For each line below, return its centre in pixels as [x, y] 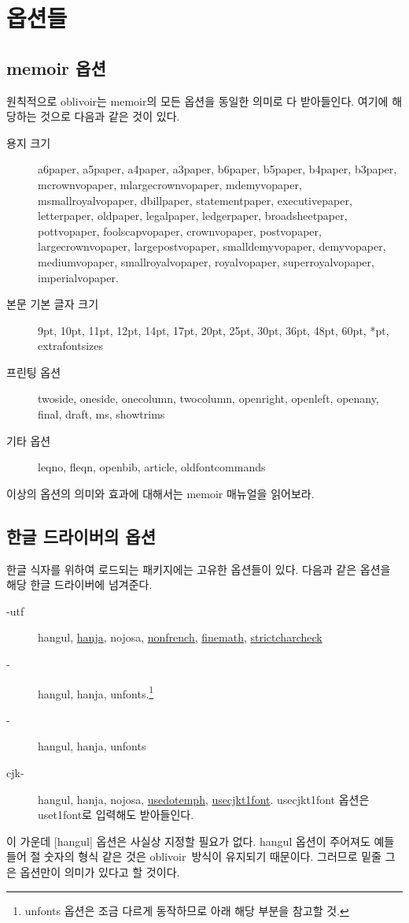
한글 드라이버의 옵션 [81, 536]
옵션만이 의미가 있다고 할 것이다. [100, 872]
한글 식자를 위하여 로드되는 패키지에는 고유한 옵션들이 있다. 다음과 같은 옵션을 [199, 569]
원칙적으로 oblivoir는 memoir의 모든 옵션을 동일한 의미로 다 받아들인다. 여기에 [197, 100]
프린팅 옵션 [34, 372]
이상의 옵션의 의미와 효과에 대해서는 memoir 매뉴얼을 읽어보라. [160, 493]
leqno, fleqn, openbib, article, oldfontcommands [152, 467]
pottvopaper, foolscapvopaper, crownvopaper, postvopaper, [180, 231]
